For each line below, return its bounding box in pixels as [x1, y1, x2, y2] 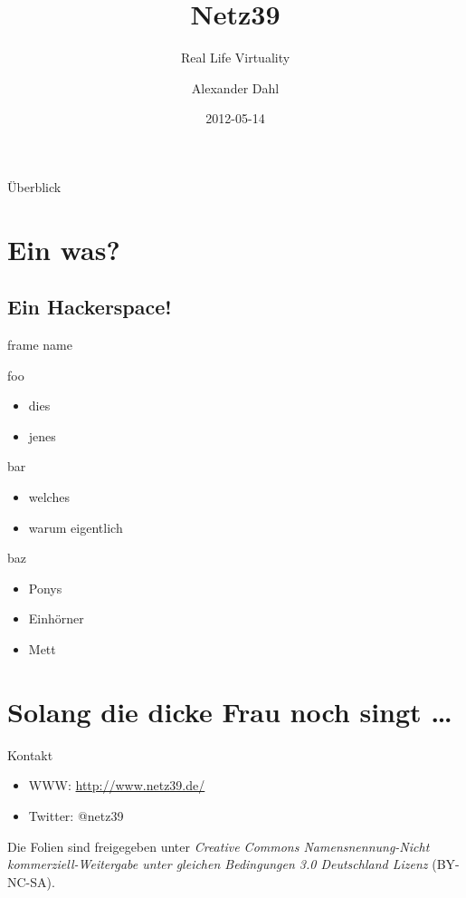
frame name [7, 335, 72, 354]
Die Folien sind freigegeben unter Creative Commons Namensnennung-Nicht [7, 836, 430, 855]
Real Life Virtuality [180, 48, 290, 67]
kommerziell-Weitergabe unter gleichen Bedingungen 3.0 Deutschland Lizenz [7, 855, 428, 874]
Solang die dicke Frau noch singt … [7, 692, 452, 729]
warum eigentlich [28, 517, 123, 536]
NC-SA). [7, 872, 55, 891]
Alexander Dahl [191, 78, 280, 97]
